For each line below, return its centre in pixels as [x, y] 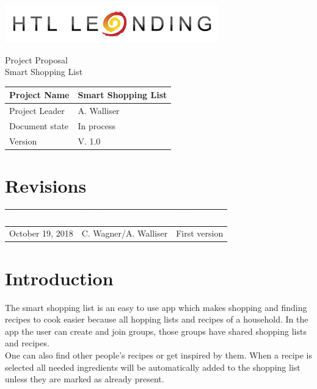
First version [200, 233]
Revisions [46, 186]
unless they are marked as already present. [85, 379]
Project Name [39, 95]
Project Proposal [36, 59]
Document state [39, 125]
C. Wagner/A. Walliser [125, 233]
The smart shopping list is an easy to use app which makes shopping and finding [156, 307]
